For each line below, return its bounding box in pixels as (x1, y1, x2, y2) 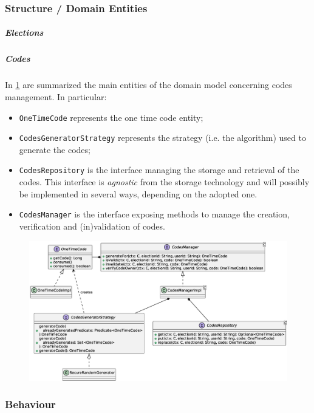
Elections (5, 26, 44, 39)
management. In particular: (5, 90, 107, 103)
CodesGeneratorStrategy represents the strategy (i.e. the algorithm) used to (19, 131, 306, 144)
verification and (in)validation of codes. (19, 219, 165, 232)
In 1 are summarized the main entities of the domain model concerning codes (5, 78, 292, 91)
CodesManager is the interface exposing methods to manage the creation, (19, 208, 290, 220)
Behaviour (5, 397, 56, 412)
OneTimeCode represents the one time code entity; (19, 111, 203, 123)
